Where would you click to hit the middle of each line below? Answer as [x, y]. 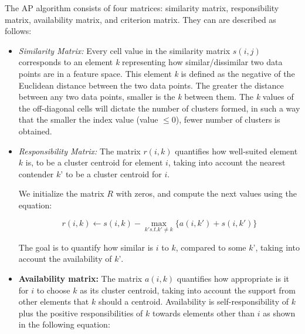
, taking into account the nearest [227, 162]
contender [36, 173]
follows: [18, 31]
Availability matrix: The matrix [80, 278]
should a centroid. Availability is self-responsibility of [193, 301]
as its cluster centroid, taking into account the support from [188, 290]
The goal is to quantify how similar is [86, 247]
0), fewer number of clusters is [226, 119]
